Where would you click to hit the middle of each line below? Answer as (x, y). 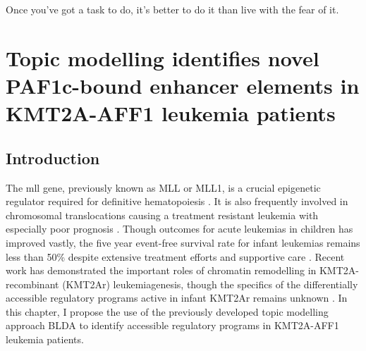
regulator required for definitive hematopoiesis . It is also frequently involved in (177, 201)
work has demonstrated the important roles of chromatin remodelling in (161, 270)
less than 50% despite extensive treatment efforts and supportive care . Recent (175, 256)
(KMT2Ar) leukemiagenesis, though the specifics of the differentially (210, 284)
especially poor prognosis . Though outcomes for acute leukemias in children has (179, 229)
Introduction (53, 158)
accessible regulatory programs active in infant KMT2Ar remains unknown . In (177, 298)
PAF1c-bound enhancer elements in (183, 85)
